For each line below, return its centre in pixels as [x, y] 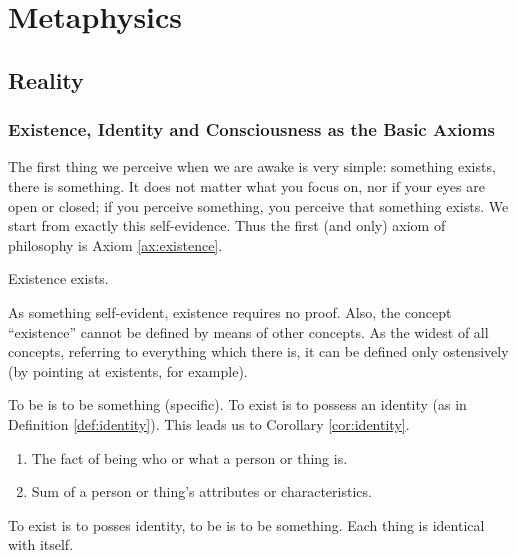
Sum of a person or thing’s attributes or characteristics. [201, 491]
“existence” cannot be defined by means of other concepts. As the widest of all [248, 331]
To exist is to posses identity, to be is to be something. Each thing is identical [246, 524]
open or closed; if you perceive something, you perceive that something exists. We [258, 205]
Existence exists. [58, 278]
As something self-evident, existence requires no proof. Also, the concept [230, 311]
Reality [46, 79]
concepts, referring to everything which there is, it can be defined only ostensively [258, 351]
